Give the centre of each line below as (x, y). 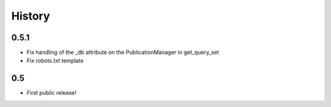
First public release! (51, 93)
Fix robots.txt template (55, 61)
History (31, 16)
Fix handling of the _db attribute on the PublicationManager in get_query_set (123, 53)
